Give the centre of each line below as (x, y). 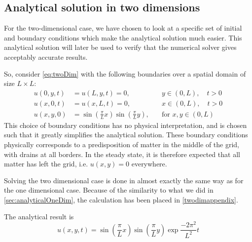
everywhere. (149, 164)
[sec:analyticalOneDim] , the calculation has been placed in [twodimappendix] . (121, 200)
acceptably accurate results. (46, 57)
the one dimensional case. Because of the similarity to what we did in (109, 190)
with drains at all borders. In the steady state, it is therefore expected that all (122, 154)
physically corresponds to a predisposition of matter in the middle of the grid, (122, 144)
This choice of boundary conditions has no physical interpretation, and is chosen (126, 125)
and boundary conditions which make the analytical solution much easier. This (123, 37)
